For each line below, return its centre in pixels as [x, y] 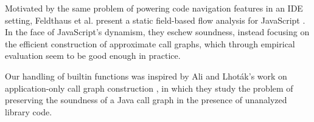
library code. [29, 111]
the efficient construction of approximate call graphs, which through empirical [150, 43]
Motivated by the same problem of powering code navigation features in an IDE [154, 8]
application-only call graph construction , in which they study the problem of [149, 88]
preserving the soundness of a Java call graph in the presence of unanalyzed [146, 100]
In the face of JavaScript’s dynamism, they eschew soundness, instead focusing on [157, 32]
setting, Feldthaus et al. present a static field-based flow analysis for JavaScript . [155, 20]
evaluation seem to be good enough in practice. [93, 56]
